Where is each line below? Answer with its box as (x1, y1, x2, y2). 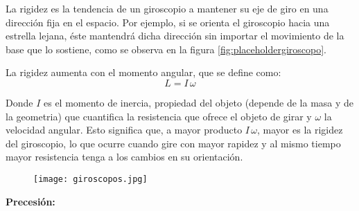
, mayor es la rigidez (257, 122, 343, 137)
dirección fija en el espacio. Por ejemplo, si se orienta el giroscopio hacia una (6, 15, 330, 29)
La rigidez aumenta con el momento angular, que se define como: (6, 65, 281, 80)
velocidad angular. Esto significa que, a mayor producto (6, 122, 243, 137)
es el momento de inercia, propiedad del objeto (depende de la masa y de (43, 95, 354, 109)
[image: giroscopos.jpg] (33, 174, 148, 184)
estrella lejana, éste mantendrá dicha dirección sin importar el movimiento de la (6, 28, 344, 43)
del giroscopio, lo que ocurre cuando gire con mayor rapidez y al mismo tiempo (6, 136, 341, 150)
